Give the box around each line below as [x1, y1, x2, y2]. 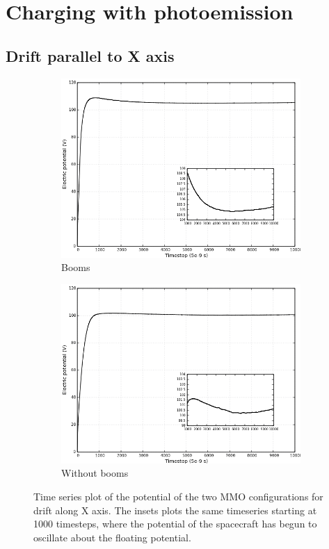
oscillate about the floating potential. [33, 530, 191, 544]
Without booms [61, 466, 129, 480]
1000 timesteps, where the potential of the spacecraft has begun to [33, 516, 317, 531]
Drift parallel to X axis [6, 44, 175, 66]
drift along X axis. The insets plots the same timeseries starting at [33, 502, 317, 517]
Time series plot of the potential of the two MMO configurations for [33, 489, 323, 503]
